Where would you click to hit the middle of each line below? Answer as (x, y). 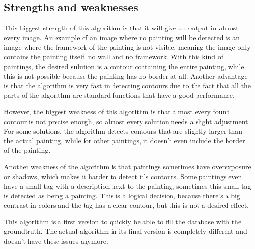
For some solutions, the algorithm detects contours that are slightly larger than (123, 131)
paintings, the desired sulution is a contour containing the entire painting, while (124, 66)
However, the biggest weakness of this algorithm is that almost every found (117, 111)
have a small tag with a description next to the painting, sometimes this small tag (127, 186)
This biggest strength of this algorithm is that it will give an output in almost (121, 28)
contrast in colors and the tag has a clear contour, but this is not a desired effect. (127, 205)
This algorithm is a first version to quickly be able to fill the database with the (123, 221)
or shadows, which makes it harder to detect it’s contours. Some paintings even (123, 176)
